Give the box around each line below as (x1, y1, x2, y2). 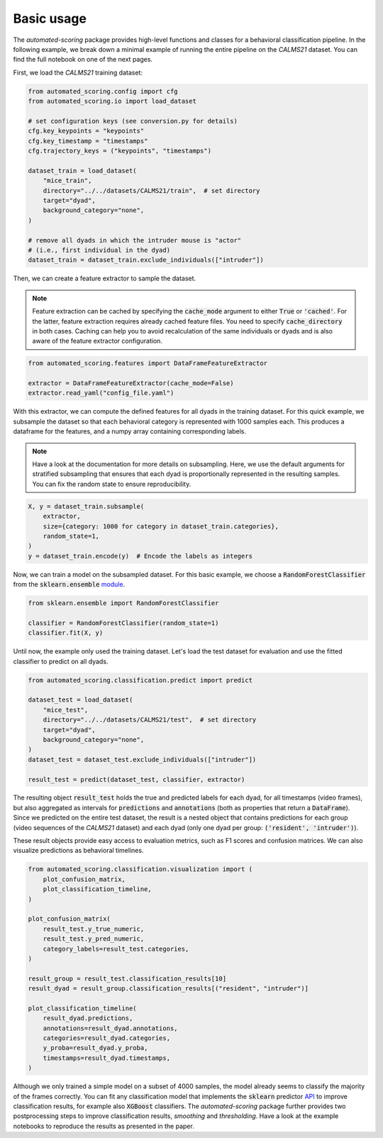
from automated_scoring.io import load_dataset (28, 97, 196, 106)
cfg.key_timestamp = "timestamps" (28, 137, 148, 145)
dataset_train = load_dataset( (28, 167, 138, 175)
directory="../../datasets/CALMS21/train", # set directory (43, 187, 260, 194)
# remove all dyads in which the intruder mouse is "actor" (28, 236, 242, 244)
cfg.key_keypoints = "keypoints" (28, 127, 145, 135)
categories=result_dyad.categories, (43, 1034, 170, 1042)
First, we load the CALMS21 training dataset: (13, 68, 143, 77)
